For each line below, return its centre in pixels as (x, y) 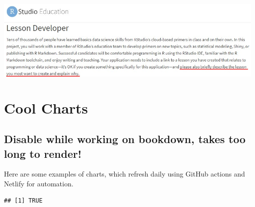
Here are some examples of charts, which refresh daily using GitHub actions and (125, 174)
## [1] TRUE (23, 200)
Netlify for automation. (39, 184)
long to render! (43, 153)
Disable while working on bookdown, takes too (125, 139)
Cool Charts (46, 107)
